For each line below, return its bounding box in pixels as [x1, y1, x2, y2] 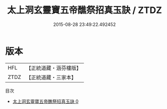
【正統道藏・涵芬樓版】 [26, 64, 82, 71]
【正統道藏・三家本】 [26, 73, 77, 80]
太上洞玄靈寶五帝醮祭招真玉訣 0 [12, 98, 79, 104]
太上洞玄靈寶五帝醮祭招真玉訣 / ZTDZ [7, 4, 162, 16]
